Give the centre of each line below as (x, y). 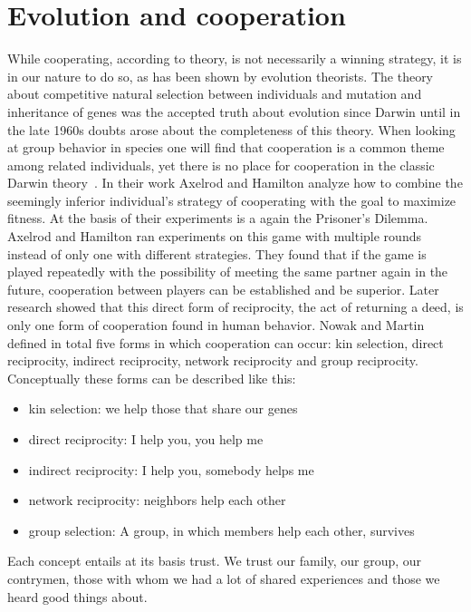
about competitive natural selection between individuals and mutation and (215, 94)
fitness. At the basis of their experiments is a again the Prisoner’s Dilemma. (218, 218)
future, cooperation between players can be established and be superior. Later (223, 289)
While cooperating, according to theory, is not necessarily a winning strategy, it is (235, 58)
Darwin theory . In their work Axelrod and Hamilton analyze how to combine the (235, 183)
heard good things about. (77, 596)
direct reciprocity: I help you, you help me (146, 439)
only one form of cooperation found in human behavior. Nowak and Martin (216, 325)
